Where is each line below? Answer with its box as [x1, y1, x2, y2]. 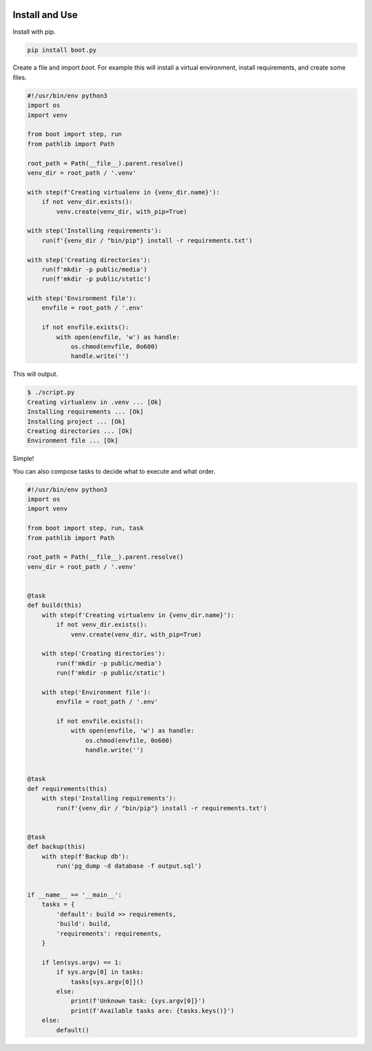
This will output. [12, 370, 59, 379]
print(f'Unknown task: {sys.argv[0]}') [70, 997, 206, 1005]
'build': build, [56, 920, 112, 928]
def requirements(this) [27, 785, 108, 792]
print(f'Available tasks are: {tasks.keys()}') [70, 1007, 235, 1014]
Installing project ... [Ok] [27, 417, 126, 426]
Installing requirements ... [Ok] [27, 408, 144, 416]
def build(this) [27, 601, 83, 610]
